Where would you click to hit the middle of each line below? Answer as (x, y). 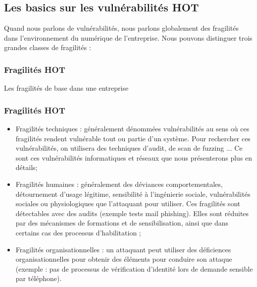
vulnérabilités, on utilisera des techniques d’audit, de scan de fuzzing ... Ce (129, 148)
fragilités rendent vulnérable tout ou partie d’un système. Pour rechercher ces (133, 138)
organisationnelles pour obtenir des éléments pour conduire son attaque (124, 259)
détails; (26, 167)
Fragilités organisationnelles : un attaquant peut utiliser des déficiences (123, 249)
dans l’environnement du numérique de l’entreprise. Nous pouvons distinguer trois (128, 37)
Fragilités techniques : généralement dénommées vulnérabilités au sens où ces (132, 129)
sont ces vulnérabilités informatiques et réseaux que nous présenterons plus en (134, 157)
